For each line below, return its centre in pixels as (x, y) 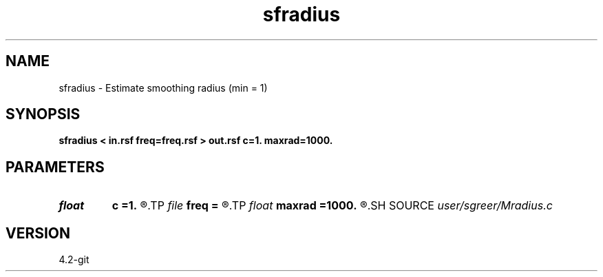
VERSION (38, 233)
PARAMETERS (55, 167)
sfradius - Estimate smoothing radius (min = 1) (163, 88)
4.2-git (74, 260)
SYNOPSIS (43, 114)
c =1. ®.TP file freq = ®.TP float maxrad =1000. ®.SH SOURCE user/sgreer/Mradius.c (332, 206)
